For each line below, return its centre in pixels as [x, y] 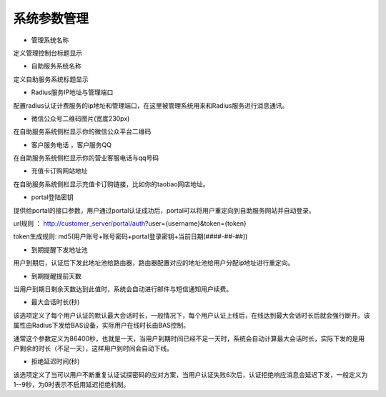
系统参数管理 [51, 19]
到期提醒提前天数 [56, 276]
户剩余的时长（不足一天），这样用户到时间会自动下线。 [93, 348]
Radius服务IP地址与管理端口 [72, 92]
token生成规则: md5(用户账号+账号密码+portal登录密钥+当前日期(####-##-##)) [130, 236]
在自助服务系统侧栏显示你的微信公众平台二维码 [82, 131]
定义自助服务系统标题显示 [51, 79]
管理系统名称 [50, 40]
